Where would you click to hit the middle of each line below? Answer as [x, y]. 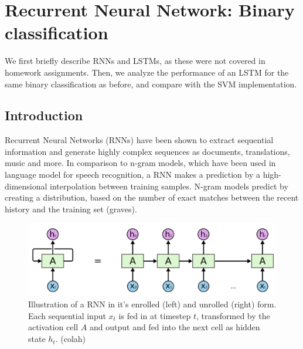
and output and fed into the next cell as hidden [175, 327]
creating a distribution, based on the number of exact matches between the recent [152, 197]
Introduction [44, 115]
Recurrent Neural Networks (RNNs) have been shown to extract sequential [139, 140]
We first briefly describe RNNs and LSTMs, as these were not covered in [135, 61]
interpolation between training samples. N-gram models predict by [169, 186]
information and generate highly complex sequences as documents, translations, [147, 151]
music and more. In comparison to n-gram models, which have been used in [140, 163]
